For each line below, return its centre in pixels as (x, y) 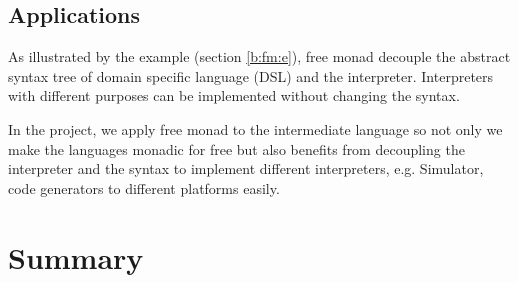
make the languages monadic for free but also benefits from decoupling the (236, 148)
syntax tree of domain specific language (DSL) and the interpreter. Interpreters (251, 75)
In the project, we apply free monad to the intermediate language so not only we (255, 128)
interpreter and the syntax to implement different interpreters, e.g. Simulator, (246, 168)
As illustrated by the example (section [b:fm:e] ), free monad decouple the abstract (259, 56)
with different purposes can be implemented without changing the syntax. (234, 95)
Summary (76, 256)
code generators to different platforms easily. (144, 187)
